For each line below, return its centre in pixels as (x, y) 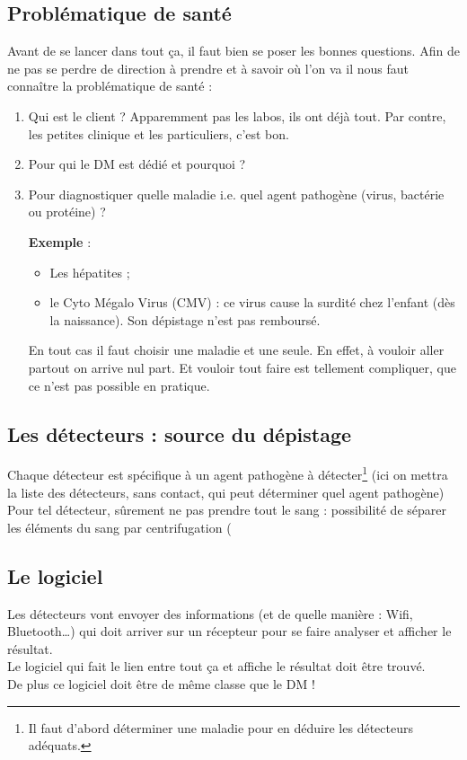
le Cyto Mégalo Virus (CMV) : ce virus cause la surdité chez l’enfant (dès (252, 302)
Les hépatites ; (90, 272)
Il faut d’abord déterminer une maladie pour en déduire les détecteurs (220, 727)
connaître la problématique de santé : (110, 86)
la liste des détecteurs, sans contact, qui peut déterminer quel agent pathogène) (226, 492)
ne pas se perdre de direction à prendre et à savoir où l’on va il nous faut (208, 68)
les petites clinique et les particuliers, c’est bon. (159, 133)
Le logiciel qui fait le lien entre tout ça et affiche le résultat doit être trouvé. (216, 666)
